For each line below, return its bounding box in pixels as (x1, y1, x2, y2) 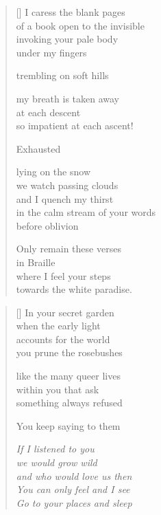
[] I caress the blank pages (16, 5, 125, 19)
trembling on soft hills (16, 68, 109, 83)
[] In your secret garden (16, 305, 114, 319)
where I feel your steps (16, 268, 111, 283)
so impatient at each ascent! (16, 118, 134, 133)
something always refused (16, 395, 123, 410)
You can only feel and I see (16, 482, 130, 496)
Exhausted (16, 141, 61, 155)
